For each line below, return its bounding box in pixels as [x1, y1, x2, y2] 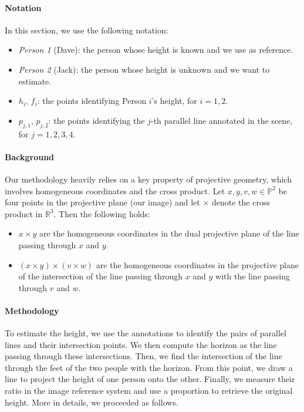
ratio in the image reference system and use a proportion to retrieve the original [5, 384, 293, 397]
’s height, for [151, 94, 197, 107]
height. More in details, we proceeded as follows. [5, 396, 178, 408]
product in [5, 207, 43, 219]
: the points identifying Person [37, 94, 147, 107]
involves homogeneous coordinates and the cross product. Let [5, 184, 225, 197]
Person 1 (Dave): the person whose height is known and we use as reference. [18, 43, 293, 56]
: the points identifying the [48, 114, 145, 126]
